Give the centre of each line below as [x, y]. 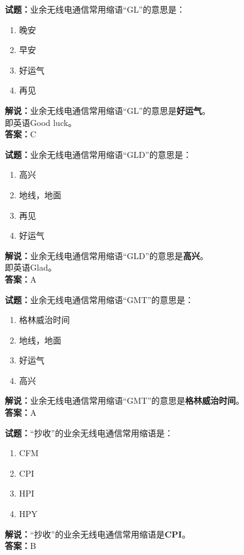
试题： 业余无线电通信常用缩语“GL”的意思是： [95, 9]
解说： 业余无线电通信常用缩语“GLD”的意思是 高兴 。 [107, 255]
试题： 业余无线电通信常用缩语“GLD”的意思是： [98, 154]
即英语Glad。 [31, 267]
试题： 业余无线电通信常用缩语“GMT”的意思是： [99, 299]
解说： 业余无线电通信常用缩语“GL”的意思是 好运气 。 [108, 110]
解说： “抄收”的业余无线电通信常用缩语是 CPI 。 [98, 534]
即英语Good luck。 [41, 122]
